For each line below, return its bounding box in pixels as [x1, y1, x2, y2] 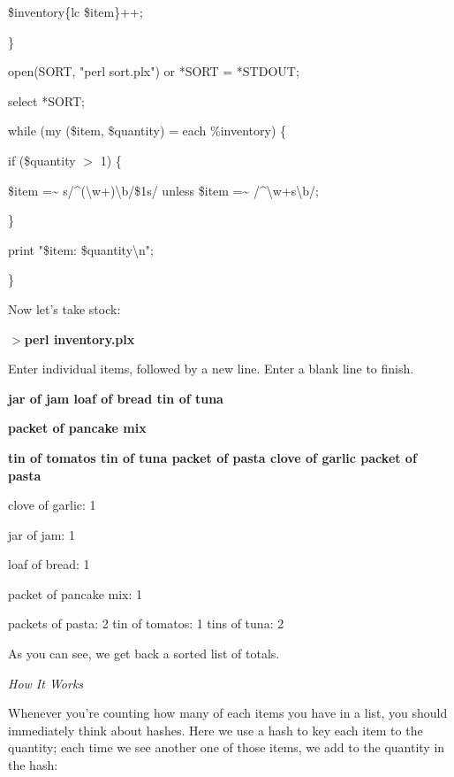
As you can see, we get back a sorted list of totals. [8, 644, 280, 663]
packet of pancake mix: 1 [8, 584, 143, 603]
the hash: [8, 756, 58, 774]
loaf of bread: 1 [8, 555, 90, 573]
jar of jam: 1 [8, 525, 75, 543]
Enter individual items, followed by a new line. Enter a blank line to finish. [8, 359, 414, 378]
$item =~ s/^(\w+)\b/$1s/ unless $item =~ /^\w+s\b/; [8, 181, 319, 199]
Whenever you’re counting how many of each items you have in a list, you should [8, 704, 448, 722]
